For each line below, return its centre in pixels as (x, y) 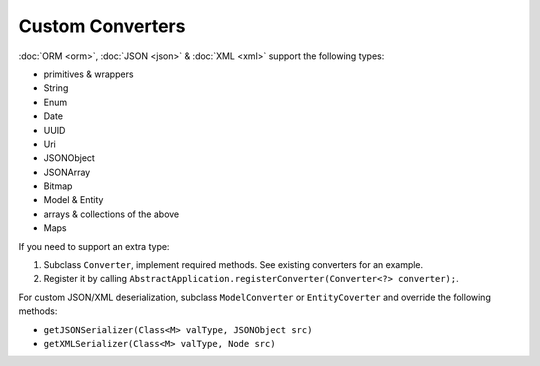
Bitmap (58, 186)
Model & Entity (73, 200)
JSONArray (67, 172)
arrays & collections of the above (111, 214)
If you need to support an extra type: (94, 246)
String (56, 88)
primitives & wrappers (88, 74)
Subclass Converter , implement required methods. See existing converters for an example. (233, 265)
